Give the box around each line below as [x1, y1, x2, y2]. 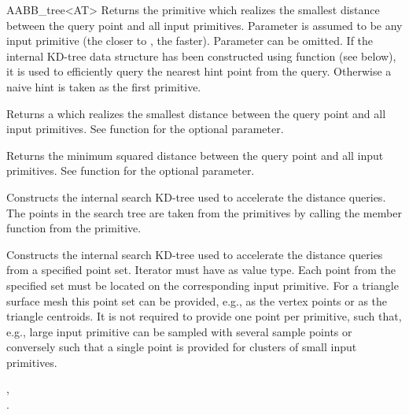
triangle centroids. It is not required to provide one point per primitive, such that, [6, 308, 402, 324]
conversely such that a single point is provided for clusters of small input [6, 339, 357, 355]
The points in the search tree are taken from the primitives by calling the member [6, 204, 402, 220]
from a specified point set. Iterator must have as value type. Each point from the [6, 261, 396, 278]
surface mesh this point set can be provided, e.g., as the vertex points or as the [6, 292, 388, 309]
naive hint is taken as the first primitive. [6, 78, 201, 94]
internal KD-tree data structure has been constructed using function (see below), [6, 47, 396, 64]
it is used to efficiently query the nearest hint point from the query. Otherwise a [6, 63, 392, 80]
